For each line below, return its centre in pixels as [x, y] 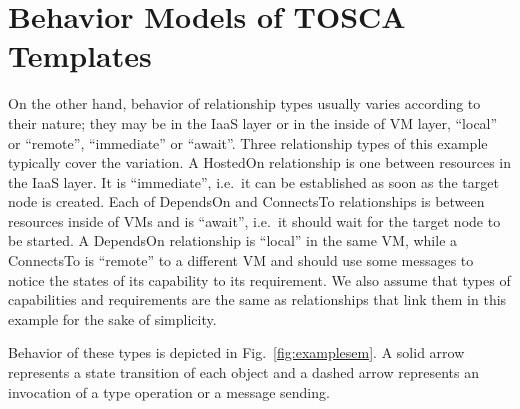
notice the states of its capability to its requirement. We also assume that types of [259, 279]
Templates [80, 55]
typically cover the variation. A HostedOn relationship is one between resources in [260, 162]
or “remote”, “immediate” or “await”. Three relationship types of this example [248, 142]
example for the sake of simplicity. [112, 318]
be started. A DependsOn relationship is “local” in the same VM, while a [233, 240]
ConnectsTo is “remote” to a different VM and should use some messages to [241, 260]
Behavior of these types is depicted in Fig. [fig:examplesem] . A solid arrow [236, 352]
